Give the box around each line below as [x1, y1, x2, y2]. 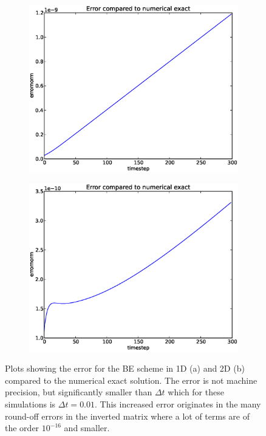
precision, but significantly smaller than [5, 386, 152, 398]
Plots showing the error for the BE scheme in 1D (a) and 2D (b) [5, 362, 245, 375]
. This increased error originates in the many [95, 397, 261, 410]
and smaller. [64, 421, 110, 434]
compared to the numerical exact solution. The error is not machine [5, 373, 257, 386]
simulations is [5, 397, 56, 410]
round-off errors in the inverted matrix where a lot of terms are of [5, 409, 250, 422]
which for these [168, 386, 224, 398]
